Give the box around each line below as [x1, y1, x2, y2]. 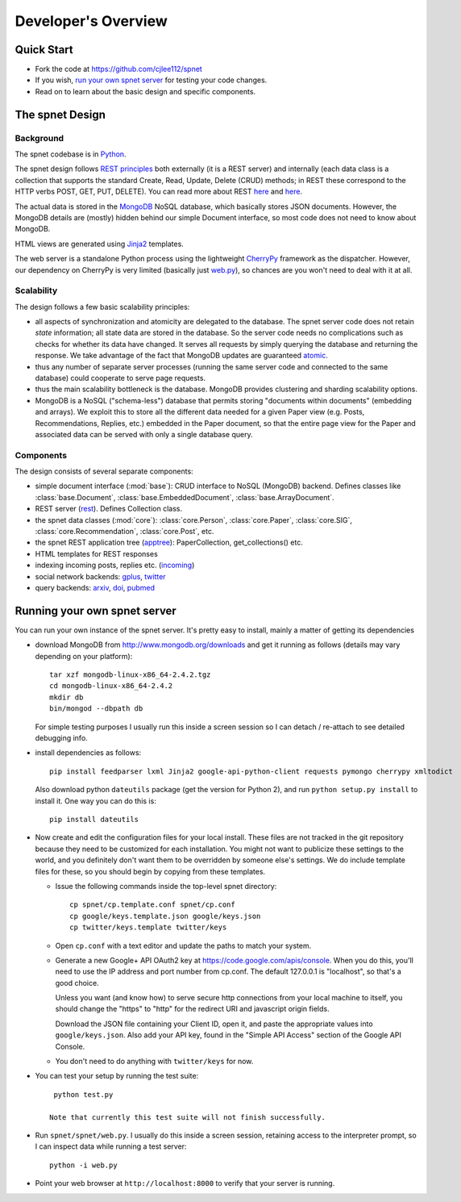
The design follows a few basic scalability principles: [15, 302, 190, 311]
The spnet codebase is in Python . [15, 149, 127, 159]
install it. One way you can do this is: [35, 795, 156, 806]
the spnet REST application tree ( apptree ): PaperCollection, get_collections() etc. [35, 537, 304, 548]
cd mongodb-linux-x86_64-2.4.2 [49, 682, 173, 691]
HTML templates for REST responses [35, 549, 159, 558]
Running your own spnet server [15, 603, 177, 617]
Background [15, 132, 64, 144]
